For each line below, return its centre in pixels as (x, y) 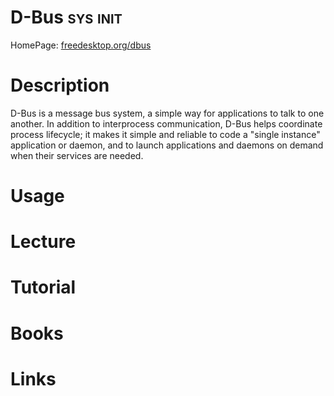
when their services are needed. (77, 155)
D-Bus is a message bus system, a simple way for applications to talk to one (167, 113)
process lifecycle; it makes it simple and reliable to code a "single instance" (165, 134)
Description (60, 85)
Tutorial (43, 287)
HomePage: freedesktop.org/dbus (81, 45)
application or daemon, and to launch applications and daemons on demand (167, 145)
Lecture (43, 242)
